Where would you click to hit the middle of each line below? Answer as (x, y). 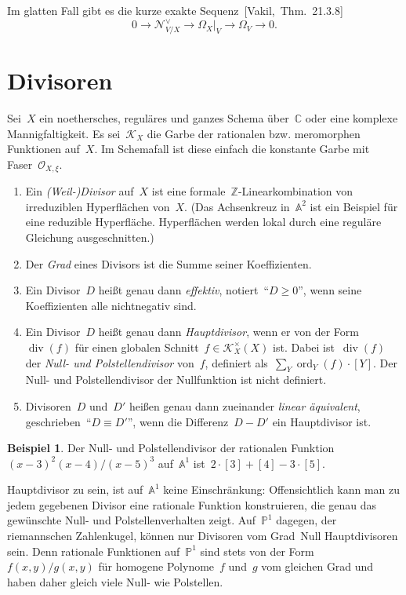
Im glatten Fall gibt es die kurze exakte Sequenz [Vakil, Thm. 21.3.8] (175, 10)
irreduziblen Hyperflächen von (98, 206)
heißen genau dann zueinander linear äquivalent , (245, 405)
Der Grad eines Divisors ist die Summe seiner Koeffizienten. (169, 263)
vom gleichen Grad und (317, 566)
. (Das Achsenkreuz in (237, 206)
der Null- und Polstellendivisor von (110, 362)
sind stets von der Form (257, 551)
